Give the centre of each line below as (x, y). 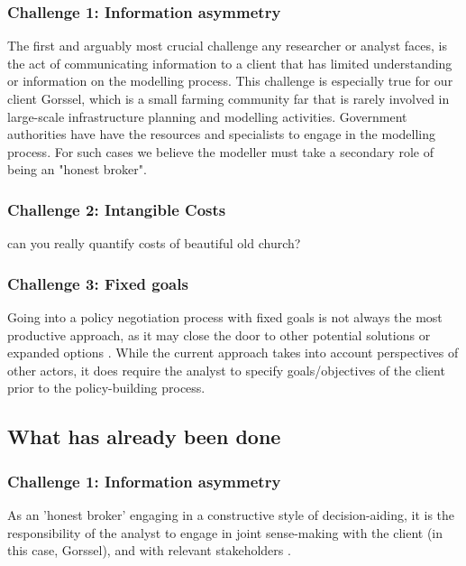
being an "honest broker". (77, 169)
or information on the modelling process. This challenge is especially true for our (230, 81)
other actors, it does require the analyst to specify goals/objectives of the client (226, 370)
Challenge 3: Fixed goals (98, 283)
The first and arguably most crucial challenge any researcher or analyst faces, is (227, 46)
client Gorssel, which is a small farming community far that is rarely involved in (228, 98)
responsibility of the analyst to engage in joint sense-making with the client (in (225, 532)
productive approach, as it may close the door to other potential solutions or (219, 334)
